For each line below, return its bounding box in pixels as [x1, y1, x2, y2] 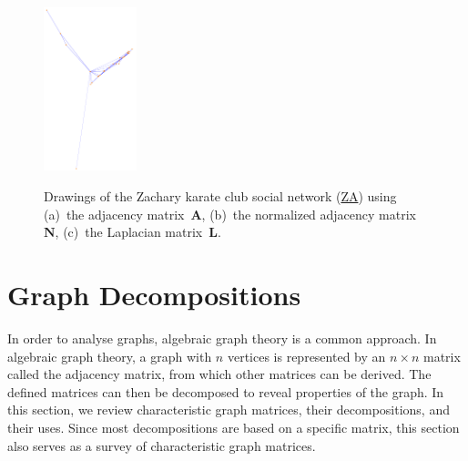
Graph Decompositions [7, 276, 301, 313]
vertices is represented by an [227, 346, 386, 365]
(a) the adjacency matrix [44, 204, 185, 223]
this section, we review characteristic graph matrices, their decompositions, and [7, 400, 450, 419]
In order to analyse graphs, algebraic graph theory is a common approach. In [7, 328, 437, 347]
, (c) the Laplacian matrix [55, 222, 203, 241]
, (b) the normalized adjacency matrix [201, 204, 416, 223]
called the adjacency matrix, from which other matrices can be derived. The [7, 364, 432, 384]
